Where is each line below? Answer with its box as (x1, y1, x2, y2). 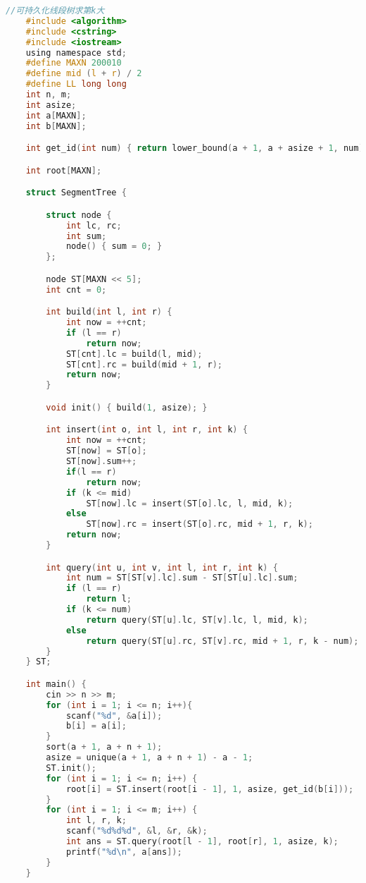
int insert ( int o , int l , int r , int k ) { (46, 425, 248, 435)
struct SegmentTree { (25, 188, 127, 198)
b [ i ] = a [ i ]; (65, 721, 127, 731)
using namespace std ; (25, 47, 127, 58)
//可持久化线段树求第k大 (6, 6, 105, 16)
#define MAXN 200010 (25, 58, 122, 68)
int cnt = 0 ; (46, 284, 107, 295)
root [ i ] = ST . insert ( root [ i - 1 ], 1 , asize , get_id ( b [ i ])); (65, 784, 354, 794)
